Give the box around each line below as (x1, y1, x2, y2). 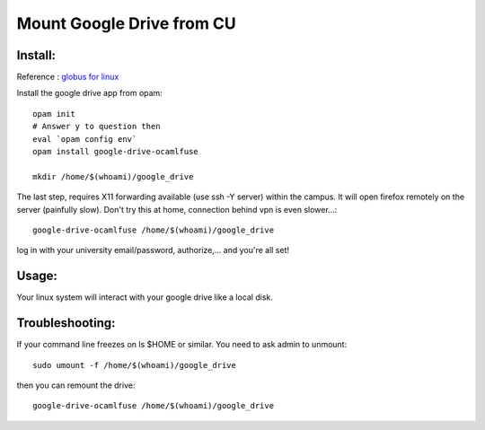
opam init (32, 109, 75, 118)
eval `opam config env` (32, 134, 137, 144)
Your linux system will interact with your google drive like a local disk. (16, 292, 274, 303)
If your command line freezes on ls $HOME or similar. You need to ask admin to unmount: (16, 339, 348, 350)
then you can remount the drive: (16, 380, 136, 391)
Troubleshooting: (16, 315, 116, 331)
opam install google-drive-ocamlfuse (32, 146, 199, 157)
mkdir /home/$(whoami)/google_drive (32, 171, 194, 181)
